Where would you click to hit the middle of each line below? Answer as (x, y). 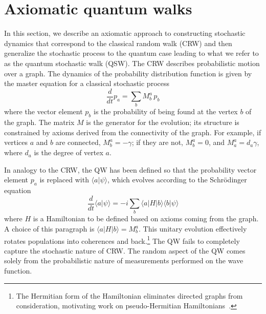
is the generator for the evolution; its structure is (163, 122)
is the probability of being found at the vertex (166, 111)
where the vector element (43, 111)
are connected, (78, 142)
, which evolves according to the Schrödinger (177, 180)
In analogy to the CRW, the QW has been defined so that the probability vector (130, 169)
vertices (16, 142)
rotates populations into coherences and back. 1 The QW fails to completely (122, 240)
